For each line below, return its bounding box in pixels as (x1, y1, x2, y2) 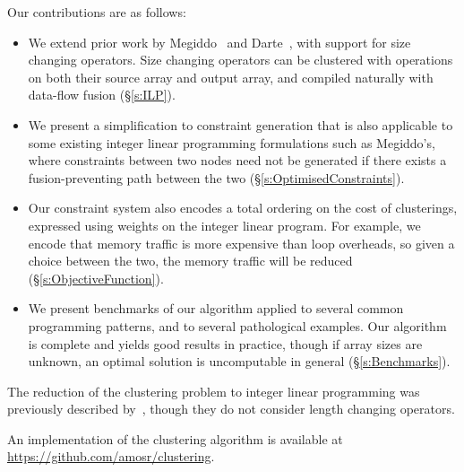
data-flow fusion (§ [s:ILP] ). (28, 85, 176, 104)
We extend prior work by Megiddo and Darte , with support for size (28, 32, 411, 51)
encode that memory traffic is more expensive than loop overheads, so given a (28, 233, 455, 252)
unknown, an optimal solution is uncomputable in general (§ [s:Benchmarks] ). (28, 352, 451, 371)
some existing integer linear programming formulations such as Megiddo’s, (28, 133, 435, 152)
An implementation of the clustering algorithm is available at (7, 429, 343, 448)
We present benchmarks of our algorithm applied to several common (28, 299, 404, 318)
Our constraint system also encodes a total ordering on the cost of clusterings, (28, 198, 458, 217)
